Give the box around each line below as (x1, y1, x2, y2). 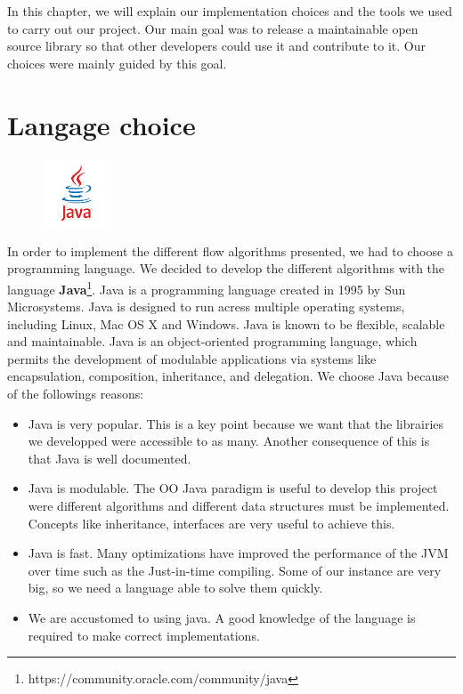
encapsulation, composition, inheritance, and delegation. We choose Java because (7, 367, 449, 385)
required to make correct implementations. (28, 625, 260, 644)
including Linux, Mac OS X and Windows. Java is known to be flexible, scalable (7, 314, 445, 333)
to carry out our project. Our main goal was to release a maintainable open (7, 19, 418, 37)
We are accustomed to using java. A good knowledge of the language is (28, 609, 416, 627)
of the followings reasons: (7, 384, 144, 403)
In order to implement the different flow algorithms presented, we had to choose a (7, 241, 453, 260)
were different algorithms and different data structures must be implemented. (28, 496, 450, 515)
